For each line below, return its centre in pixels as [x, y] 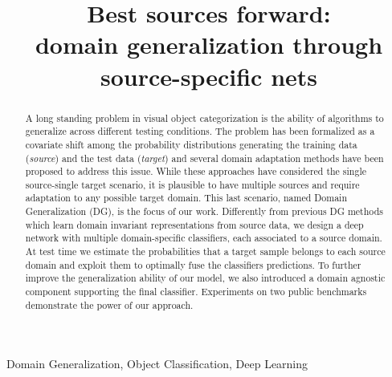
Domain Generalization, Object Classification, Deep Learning [157, 364]
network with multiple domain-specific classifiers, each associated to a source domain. [204, 238]
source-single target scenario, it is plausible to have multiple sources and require [192, 184]
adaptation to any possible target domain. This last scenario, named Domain [186, 198]
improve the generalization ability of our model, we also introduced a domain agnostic [205, 278]
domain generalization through [209, 45]
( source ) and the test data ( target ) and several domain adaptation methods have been [204, 158]
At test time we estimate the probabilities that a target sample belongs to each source [205, 251]
